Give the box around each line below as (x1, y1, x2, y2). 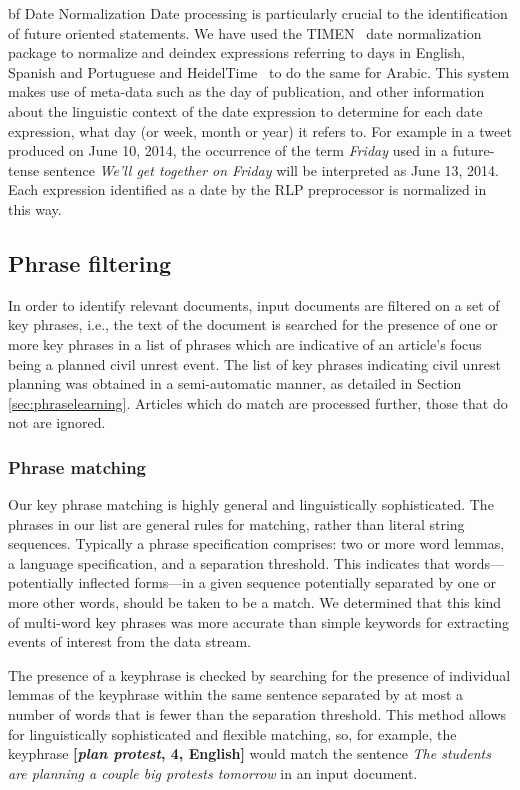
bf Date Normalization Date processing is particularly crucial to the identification (8, 3, 508, 23)
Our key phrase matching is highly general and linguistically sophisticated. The (8, 494, 494, 515)
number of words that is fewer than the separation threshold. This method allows (8, 704, 507, 725)
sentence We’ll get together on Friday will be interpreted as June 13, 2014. (43, 159, 499, 180)
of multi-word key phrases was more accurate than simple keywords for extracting (8, 611, 510, 632)
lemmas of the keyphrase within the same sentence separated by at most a (8, 684, 464, 705)
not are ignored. (8, 412, 106, 433)
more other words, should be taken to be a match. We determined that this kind (8, 592, 502, 613)
